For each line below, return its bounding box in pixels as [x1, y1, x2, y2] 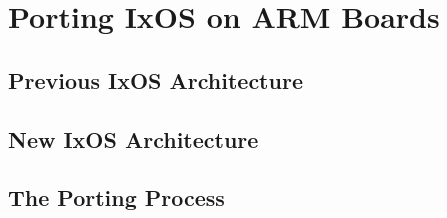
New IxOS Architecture [8, 123, 259, 154]
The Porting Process [8, 182, 225, 213]
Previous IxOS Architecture [8, 64, 303, 95]
